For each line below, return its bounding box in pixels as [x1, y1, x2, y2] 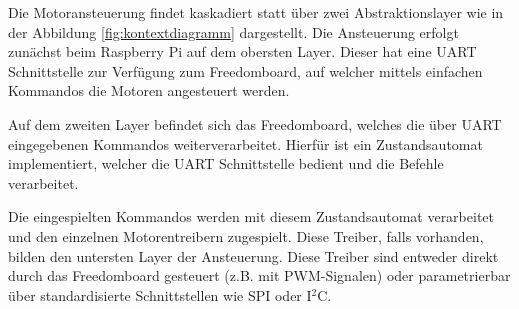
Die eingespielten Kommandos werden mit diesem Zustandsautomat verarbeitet [8, 206, 494, 227]
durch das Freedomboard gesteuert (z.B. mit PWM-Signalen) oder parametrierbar [8, 265, 511, 286]
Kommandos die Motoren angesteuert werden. [8, 80, 290, 101]
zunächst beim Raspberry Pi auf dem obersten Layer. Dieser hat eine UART [8, 41, 477, 62]
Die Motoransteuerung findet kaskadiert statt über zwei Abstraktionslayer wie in [8, 2, 504, 22]
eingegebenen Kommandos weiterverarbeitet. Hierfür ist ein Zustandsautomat [8, 133, 483, 154]
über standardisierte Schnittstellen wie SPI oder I [8, 284, 312, 305]
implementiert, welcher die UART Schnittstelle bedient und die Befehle [8, 153, 444, 174]
